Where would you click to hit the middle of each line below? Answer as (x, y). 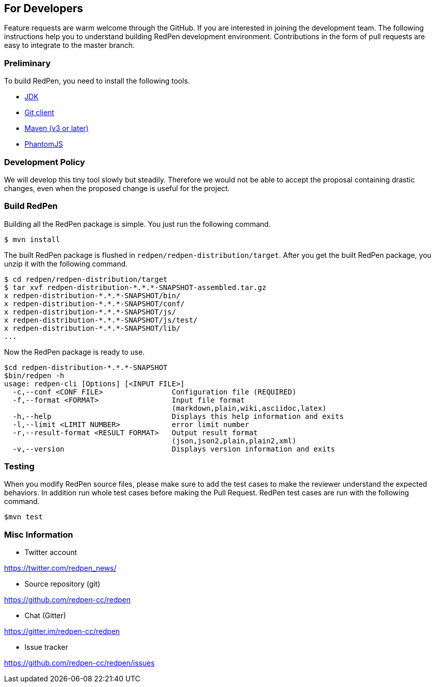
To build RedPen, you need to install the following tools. (97, 81)
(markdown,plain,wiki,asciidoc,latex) (249, 408)
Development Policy (45, 162)
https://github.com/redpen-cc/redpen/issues (80, 663)
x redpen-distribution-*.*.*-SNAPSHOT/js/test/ (101, 320)
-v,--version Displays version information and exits (174, 449)
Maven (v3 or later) (57, 128)
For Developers (44, 8)
